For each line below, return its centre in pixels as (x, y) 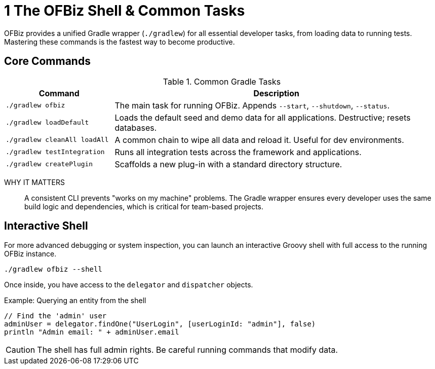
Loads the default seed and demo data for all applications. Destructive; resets (263, 117)
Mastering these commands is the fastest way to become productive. (120, 42)
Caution (21, 350)
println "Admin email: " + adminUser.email (92, 332)
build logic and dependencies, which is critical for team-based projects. (144, 206)
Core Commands (47, 61)
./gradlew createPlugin (49, 164)
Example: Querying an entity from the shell (75, 301)
